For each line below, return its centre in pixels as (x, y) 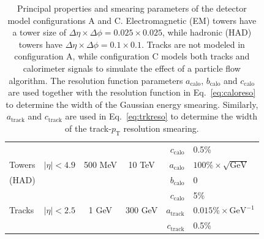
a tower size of (39, 32)
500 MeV (100, 164)
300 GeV (141, 210)
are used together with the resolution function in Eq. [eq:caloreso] (132, 92)
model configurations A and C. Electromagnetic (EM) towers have (132, 20)
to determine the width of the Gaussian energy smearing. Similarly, (132, 104)
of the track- (88, 128)
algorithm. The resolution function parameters (96, 80)
